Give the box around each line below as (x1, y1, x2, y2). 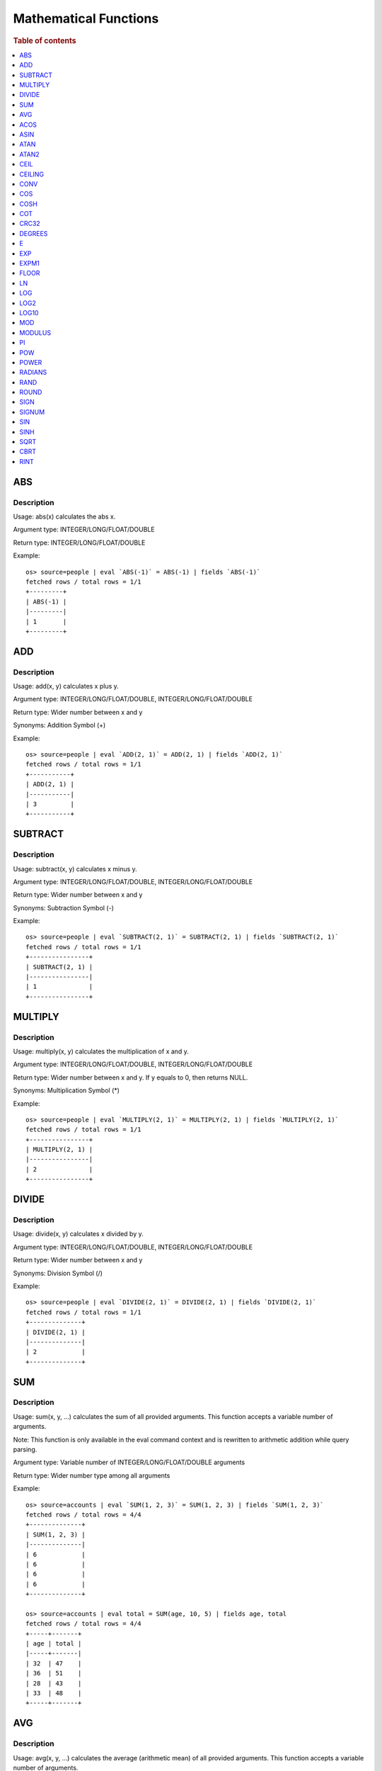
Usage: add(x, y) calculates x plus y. (13, 682, 120, 691)
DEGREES (19, 229, 48, 237)
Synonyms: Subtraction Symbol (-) (13, 903, 115, 912)
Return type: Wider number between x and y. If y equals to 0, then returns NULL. (13, 1073, 248, 1082)
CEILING (19, 170, 45, 179)
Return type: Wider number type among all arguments (13, 1471, 170, 1480)
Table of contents (13, 35, 77, 45)
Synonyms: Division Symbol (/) (13, 1269, 103, 1277)
